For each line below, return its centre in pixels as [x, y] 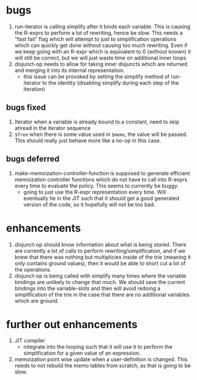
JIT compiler [30, 341]
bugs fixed [26, 107]
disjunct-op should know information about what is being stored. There [100, 244]
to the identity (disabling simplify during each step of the [111, 82]
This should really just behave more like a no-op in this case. [88, 140]
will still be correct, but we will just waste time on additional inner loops [100, 58]
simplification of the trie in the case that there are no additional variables [102, 294]
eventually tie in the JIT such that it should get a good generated [101, 198]
